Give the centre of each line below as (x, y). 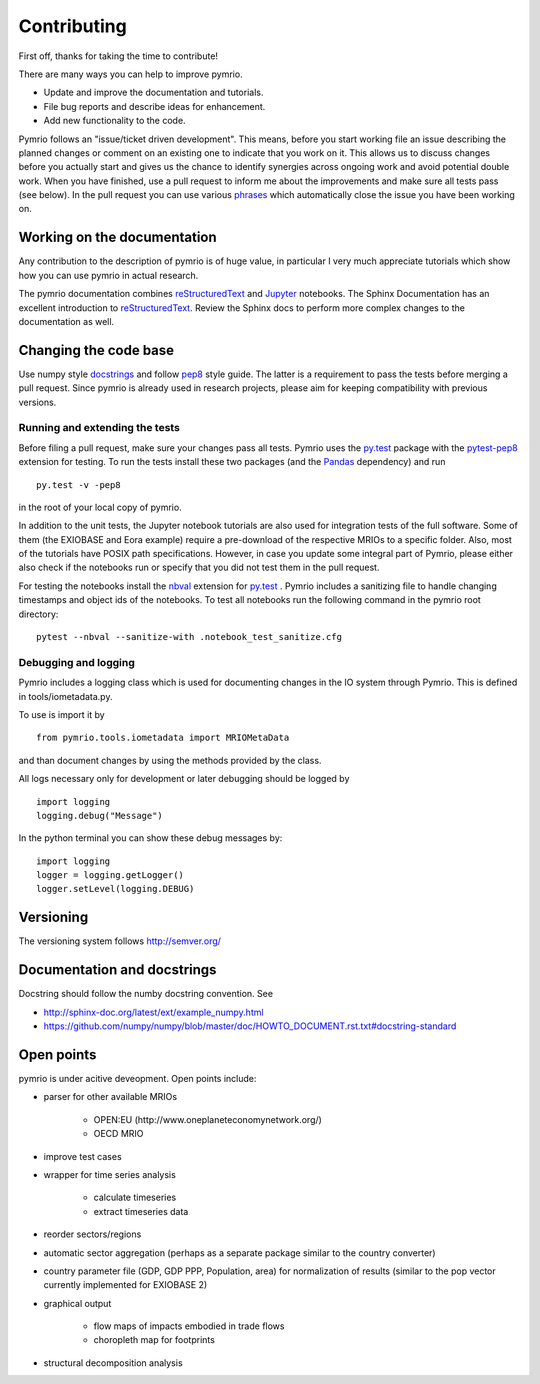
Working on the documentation (117, 237)
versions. (37, 402)
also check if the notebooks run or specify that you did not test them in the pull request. (199, 567)
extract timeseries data (141, 1211)
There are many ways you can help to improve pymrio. (131, 74)
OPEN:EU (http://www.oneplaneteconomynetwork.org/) (207, 1119)
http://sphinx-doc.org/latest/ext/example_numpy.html (153, 1012)
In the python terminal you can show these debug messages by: (150, 838)
